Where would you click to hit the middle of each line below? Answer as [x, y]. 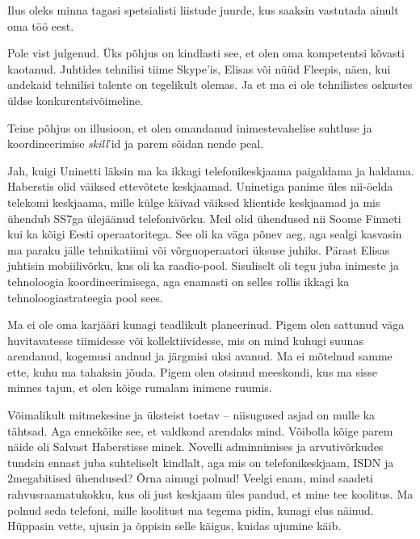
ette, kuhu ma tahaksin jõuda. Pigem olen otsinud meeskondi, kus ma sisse [193, 371]
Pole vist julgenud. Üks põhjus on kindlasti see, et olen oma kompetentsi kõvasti [206, 53]
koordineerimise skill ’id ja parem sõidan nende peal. [136, 143]
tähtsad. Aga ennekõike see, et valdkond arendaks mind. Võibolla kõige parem [200, 430]
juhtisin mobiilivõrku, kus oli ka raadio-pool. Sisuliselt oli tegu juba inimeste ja [203, 265]
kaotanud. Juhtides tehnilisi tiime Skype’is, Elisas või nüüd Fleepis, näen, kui [199, 68]
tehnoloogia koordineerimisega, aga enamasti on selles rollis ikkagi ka [178, 281]
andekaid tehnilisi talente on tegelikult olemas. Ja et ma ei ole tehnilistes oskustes [210, 84]
